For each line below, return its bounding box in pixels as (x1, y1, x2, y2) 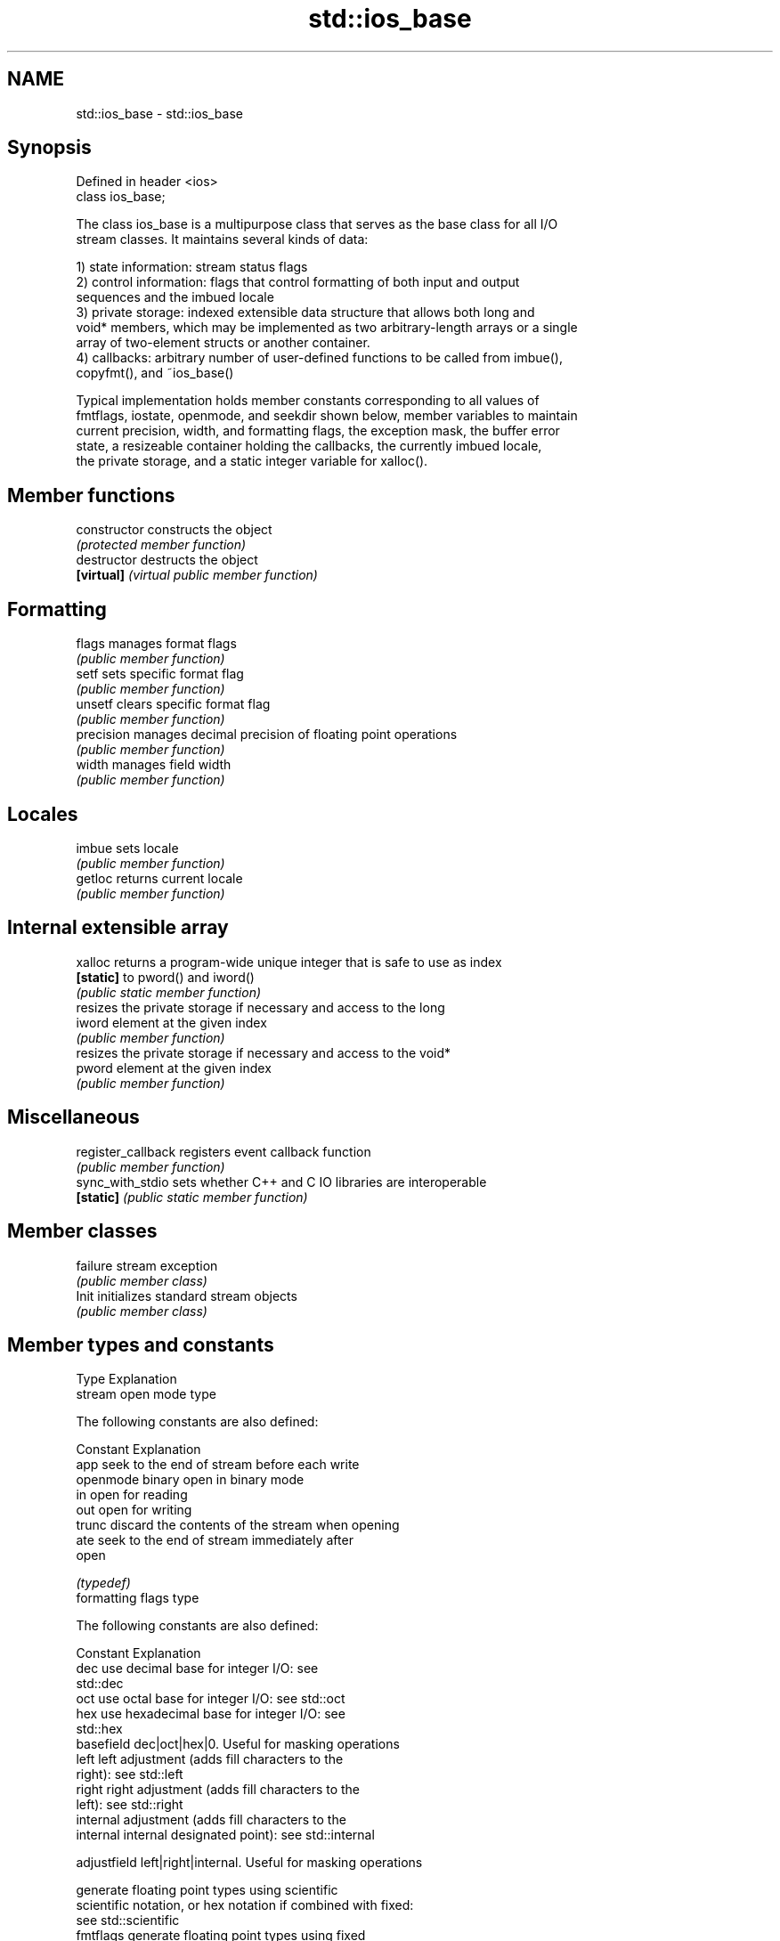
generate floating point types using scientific (76, 1882, 338, 1898)
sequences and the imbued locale (76, 289, 274, 305)
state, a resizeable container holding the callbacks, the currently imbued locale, (76, 438, 542, 454)
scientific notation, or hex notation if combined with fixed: (76, 1897, 414, 1913)
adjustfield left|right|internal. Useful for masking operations (76, 1855, 423, 1871)
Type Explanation (76, 1371, 177, 1387)
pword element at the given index (76, 1060, 272, 1076)
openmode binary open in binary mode (76, 1472, 305, 1488)
